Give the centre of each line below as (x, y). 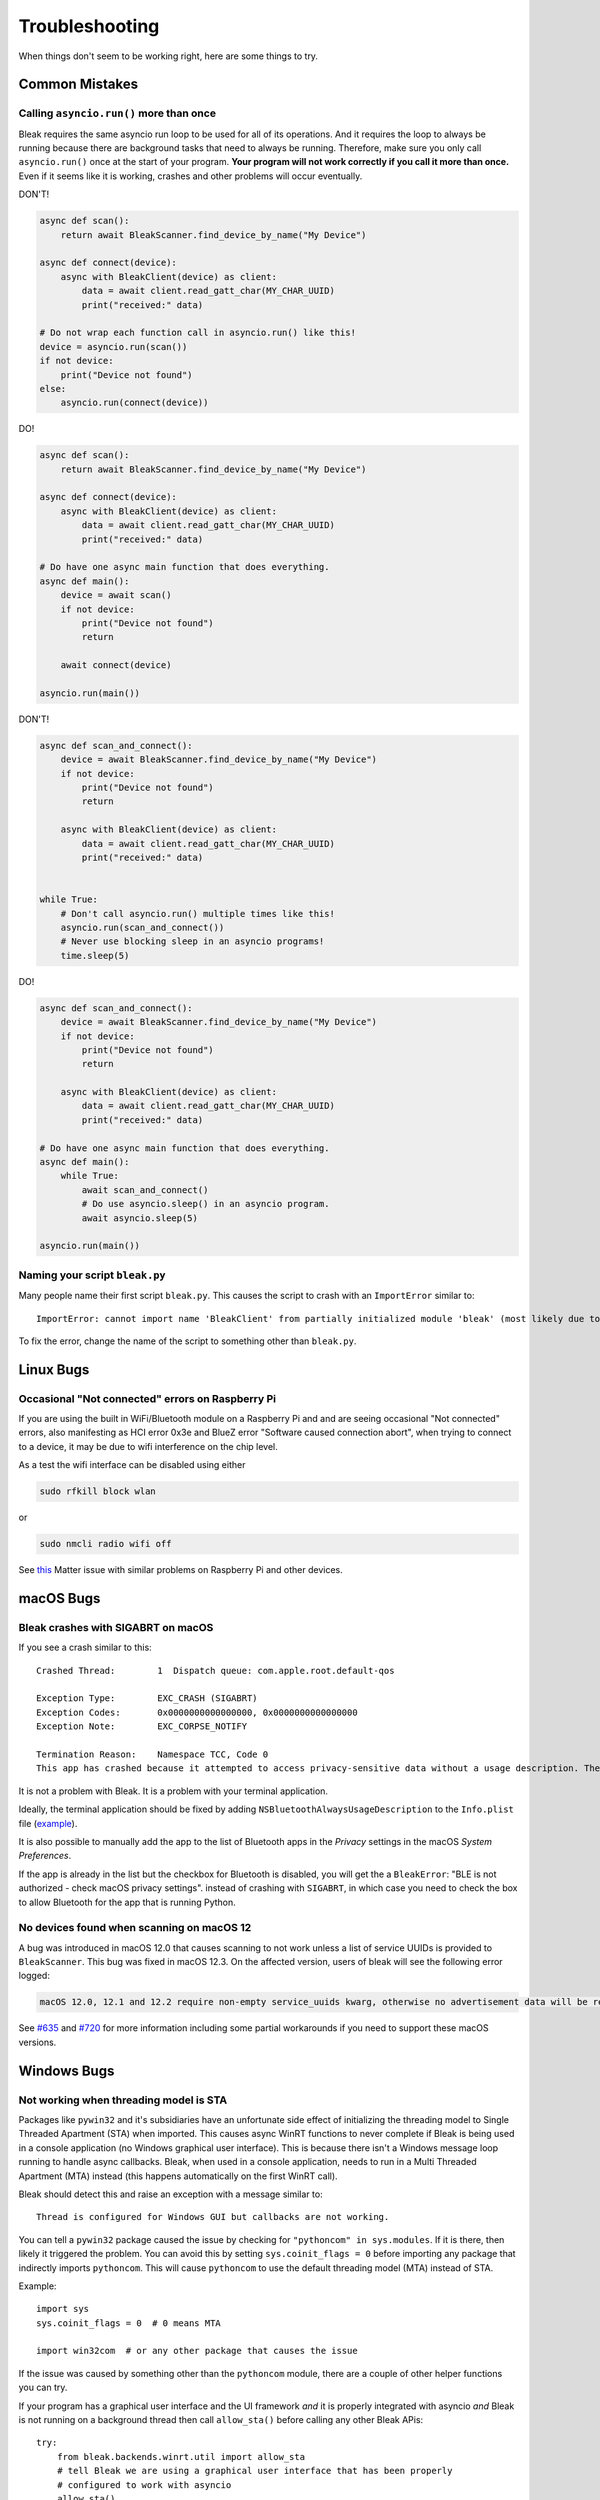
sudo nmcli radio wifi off (105, 1544)
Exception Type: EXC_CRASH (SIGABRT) (147, 1698)
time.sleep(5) (95, 955)
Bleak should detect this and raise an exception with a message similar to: (171, 2194)
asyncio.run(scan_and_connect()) (142, 927)
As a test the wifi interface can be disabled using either (132, 1465)
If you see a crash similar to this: (85, 1647)
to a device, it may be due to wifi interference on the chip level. (148, 1446)
